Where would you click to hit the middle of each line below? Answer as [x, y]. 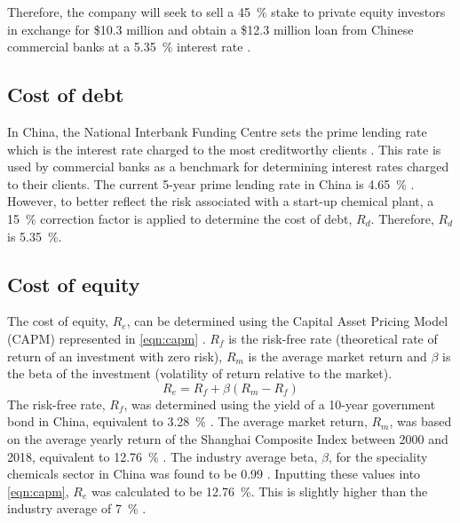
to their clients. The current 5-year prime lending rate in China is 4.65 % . [211, 183]
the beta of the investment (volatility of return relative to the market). [200, 373]
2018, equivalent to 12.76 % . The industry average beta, [163, 456]
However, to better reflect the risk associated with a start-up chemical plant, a [221, 201]
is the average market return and [337, 356]
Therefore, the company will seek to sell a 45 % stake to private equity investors [226, 12]
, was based [420, 421]
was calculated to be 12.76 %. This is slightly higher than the [259, 491]
